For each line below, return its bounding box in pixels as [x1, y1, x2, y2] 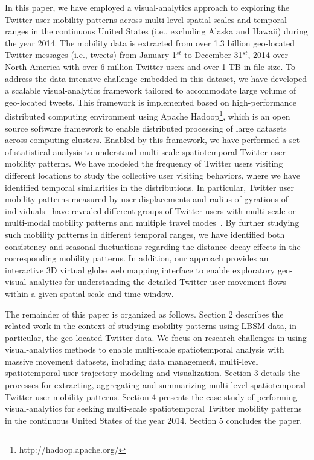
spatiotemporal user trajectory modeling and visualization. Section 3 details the [5, 366, 300, 379]
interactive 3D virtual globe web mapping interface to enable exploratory [5, 263, 275, 276]
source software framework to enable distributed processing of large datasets [5, 121, 287, 134]
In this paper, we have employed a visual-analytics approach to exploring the [5, 1, 290, 13]
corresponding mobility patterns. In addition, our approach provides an [5, 252, 269, 264]
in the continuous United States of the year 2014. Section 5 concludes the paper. [5, 414, 303, 426]
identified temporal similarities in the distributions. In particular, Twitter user [5, 180, 295, 193]
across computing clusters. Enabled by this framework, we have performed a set [5, 133, 300, 146]
